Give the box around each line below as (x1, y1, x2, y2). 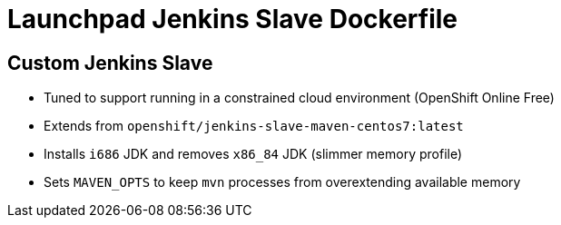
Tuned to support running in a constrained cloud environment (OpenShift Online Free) (44, 90, 555, 106)
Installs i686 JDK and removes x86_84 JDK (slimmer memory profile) (44, 146, 463, 162)
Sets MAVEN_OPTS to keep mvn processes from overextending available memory (44, 174, 521, 191)
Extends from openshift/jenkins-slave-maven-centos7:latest (44, 118, 464, 134)
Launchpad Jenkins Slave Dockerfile (7, 4, 458, 34)
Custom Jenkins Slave (7, 51, 213, 74)
